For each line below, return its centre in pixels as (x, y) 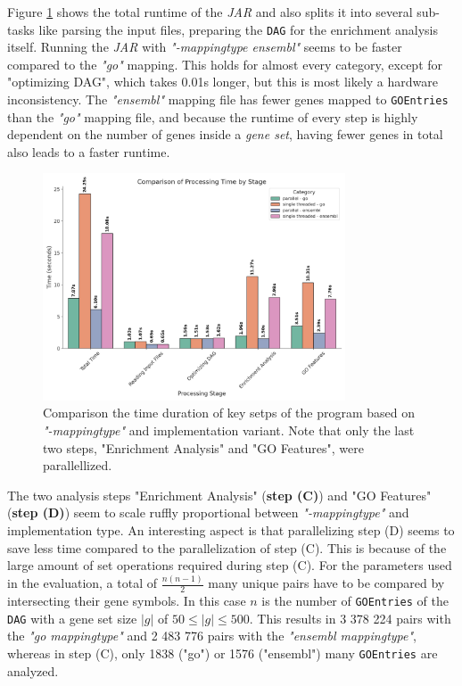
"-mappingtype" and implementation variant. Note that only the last (229, 430)
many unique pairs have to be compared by (326, 583)
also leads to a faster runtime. (89, 151)
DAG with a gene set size (72, 618)
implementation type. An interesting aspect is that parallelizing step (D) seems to (231, 530)
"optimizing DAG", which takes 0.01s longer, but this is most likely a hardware (223, 82)
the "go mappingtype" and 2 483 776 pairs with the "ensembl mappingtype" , (212, 636)
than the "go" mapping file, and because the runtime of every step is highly (213, 116)
